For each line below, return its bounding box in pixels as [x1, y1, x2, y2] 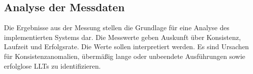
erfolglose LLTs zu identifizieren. [4, 60, 101, 71]
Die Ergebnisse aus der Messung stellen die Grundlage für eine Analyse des [4, 22, 229, 33]
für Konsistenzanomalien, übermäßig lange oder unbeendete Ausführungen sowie [4, 51, 246, 61]
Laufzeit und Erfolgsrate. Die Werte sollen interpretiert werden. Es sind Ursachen [4, 41, 249, 52]
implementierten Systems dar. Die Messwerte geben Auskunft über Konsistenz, [4, 32, 241, 42]
